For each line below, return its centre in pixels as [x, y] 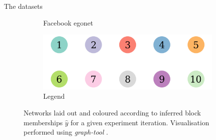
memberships [43, 122]
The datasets [23, 6]
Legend [54, 96]
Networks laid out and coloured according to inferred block [112, 112]
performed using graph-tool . [66, 132]
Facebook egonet [68, 22]
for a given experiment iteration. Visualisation [140, 122]
